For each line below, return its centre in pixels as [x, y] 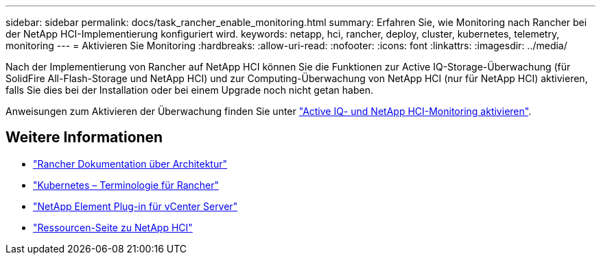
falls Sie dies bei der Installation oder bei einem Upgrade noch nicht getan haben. [189, 90]
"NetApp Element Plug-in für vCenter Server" [135, 206]
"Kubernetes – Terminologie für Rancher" [126, 185]
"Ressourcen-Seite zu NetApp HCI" [113, 227]
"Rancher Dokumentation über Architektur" [130, 164]
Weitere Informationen [84, 138]
